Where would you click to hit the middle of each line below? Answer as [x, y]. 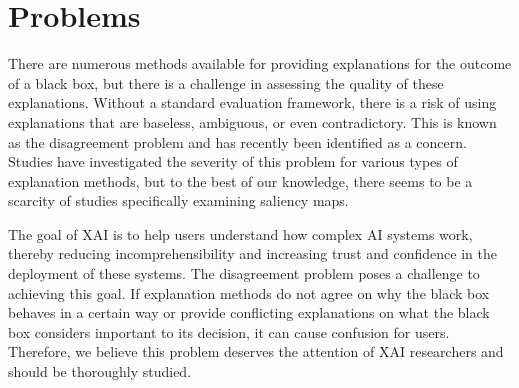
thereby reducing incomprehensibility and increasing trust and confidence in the [252, 253]
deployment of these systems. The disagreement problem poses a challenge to [244, 273]
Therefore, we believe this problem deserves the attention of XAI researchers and [256, 351]
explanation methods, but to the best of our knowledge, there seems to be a [240, 180]
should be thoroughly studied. [100, 371]
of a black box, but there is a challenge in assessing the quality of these [226, 82]
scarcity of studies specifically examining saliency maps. [178, 200]
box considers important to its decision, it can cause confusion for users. [229, 331]
